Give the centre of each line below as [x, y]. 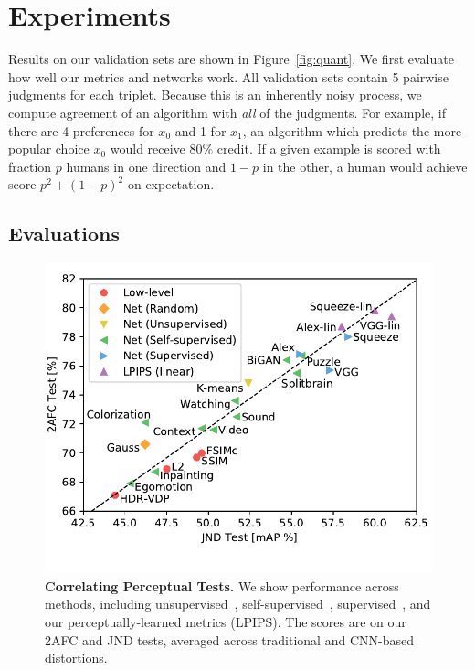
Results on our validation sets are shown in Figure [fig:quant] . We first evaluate [231, 59]
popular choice [49, 149]
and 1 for [201, 130]
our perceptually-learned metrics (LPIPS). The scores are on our [226, 622]
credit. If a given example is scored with [329, 149]
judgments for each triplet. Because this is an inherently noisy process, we [215, 95]
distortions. [76, 658]
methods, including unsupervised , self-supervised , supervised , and [238, 604]
